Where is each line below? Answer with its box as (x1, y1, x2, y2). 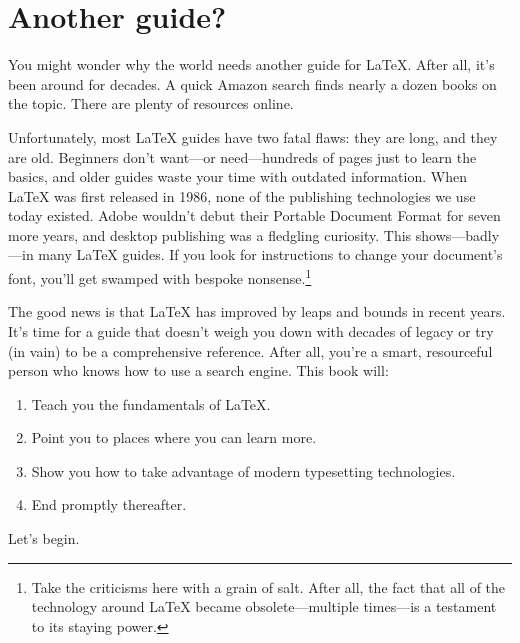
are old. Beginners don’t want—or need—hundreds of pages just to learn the (8, 146, 477, 167)
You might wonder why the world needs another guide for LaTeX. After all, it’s (8, 54, 495, 75)
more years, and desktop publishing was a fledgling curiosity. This (8, 224, 412, 245)
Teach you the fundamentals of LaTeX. (31, 393, 271, 414)
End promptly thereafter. (31, 494, 187, 515)
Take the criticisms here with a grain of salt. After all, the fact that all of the (31, 576, 506, 597)
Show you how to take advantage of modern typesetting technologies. (31, 460, 456, 481)
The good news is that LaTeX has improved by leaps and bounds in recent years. (8, 301, 506, 322)
